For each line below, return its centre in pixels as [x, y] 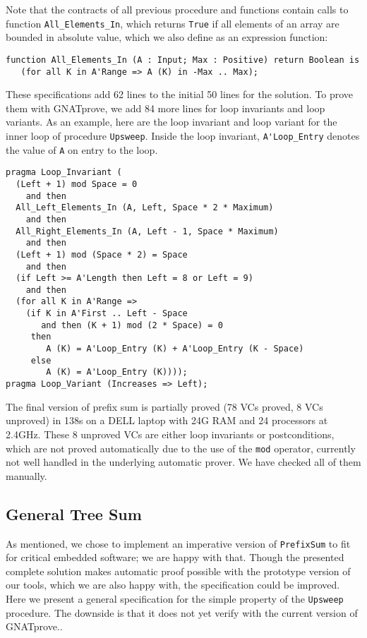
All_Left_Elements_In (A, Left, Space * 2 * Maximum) [145, 208]
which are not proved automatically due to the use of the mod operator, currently [181, 448]
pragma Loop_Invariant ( [64, 173]
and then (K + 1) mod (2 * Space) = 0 [132, 325]
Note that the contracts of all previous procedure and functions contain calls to [177, 9]
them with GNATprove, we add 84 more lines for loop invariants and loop [166, 108]
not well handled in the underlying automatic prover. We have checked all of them [183, 462]
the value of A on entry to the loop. [82, 149]
